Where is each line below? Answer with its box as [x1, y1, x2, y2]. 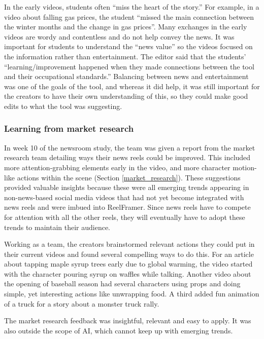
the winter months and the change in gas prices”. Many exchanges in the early [4, 21, 247, 32]
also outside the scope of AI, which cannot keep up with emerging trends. [4, 325, 233, 335]
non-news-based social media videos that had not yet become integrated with [4, 192, 244, 202]
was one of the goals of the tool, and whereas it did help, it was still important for [4, 81, 260, 91]
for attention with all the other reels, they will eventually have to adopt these [4, 211, 245, 222]
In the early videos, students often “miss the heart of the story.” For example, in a [4, 2, 259, 12]
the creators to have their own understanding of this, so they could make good [4, 91, 248, 101]
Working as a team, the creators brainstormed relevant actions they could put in [4, 239, 255, 249]
